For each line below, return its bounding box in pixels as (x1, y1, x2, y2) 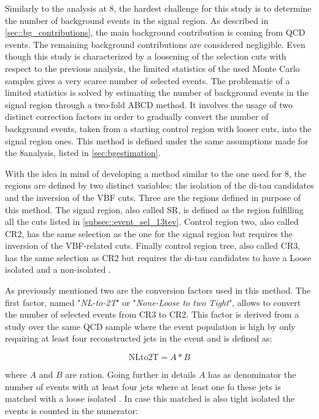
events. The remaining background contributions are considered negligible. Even (5, 37, 306, 50)
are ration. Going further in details (65, 368, 196, 381)
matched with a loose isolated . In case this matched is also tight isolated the (5, 392, 295, 405)
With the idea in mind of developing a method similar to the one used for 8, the (5, 166, 307, 179)
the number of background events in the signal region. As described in (5, 14, 269, 26)
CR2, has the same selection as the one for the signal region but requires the (5, 227, 293, 240)
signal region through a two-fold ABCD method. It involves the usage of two (5, 98, 293, 111)
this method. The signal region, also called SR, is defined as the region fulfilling (5, 203, 304, 216)
